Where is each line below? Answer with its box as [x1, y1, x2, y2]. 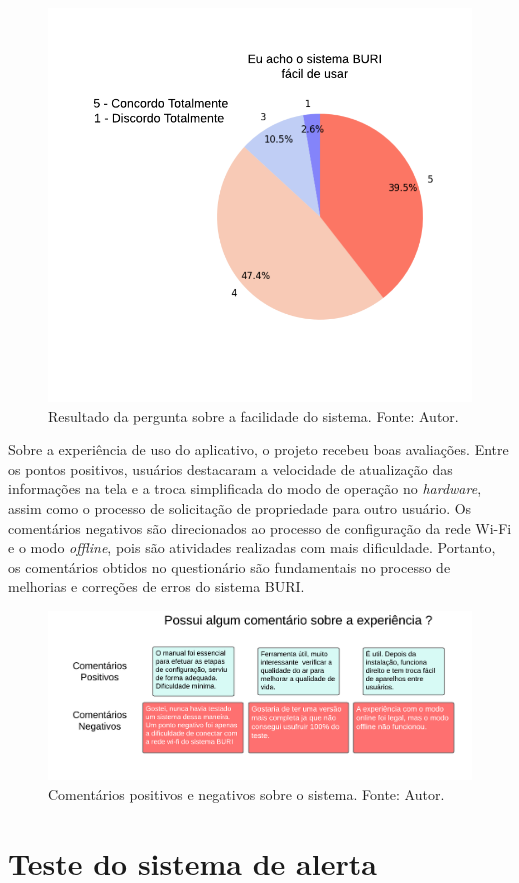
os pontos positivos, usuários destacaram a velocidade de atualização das [8, 458, 453, 479]
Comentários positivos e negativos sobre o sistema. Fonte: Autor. [48, 784, 445, 805]
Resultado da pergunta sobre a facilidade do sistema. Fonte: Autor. [48, 405, 459, 426]
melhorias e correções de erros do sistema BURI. [8, 576, 305, 597]
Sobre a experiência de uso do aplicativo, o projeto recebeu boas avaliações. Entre [8, 439, 509, 460]
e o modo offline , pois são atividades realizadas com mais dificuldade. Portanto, [8, 537, 496, 558]
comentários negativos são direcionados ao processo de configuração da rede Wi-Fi [8, 517, 512, 538]
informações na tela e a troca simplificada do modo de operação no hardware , [8, 478, 482, 499]
